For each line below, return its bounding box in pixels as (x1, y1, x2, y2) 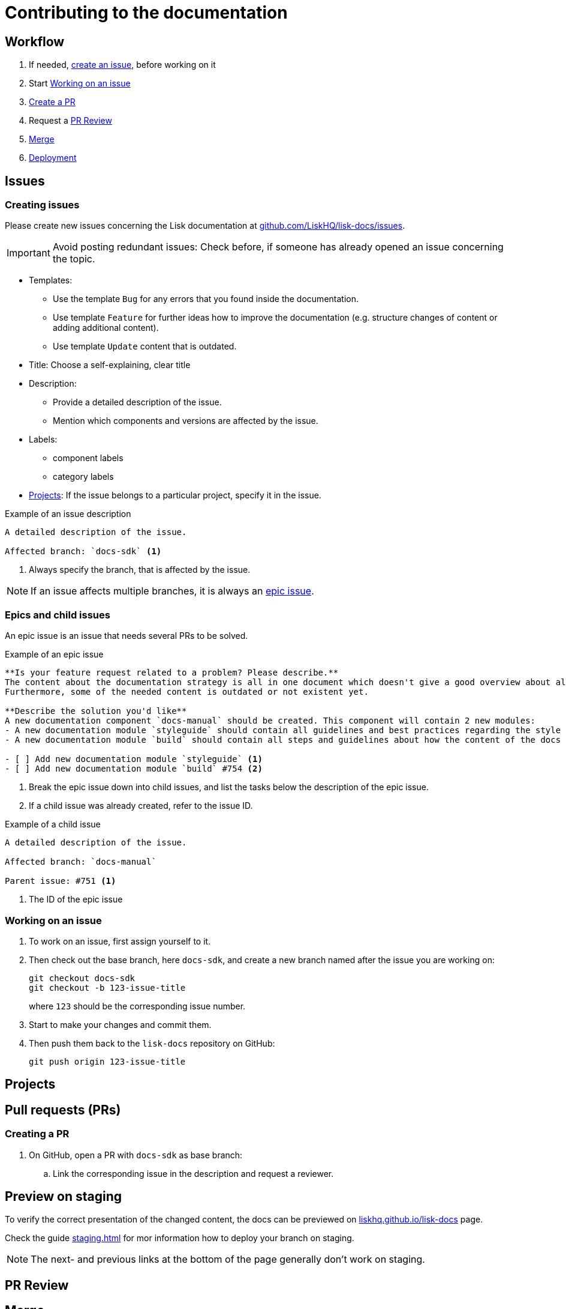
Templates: (29, 275, 73, 286)
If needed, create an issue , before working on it (29, 59, 216, 70)
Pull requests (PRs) (5, 1102, 121, 1117)
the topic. (52, 253, 95, 265)
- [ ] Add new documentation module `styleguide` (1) (5, 754, 263, 764)
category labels (53, 471, 114, 482)
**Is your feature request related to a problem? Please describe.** (5, 668, 339, 678)
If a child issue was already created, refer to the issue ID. (29, 800, 253, 811)
